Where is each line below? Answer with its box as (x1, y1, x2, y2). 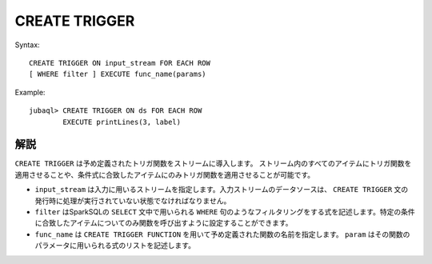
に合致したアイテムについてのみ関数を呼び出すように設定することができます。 (34, 218, 293, 228)
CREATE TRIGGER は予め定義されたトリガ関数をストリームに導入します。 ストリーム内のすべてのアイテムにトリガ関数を (14, 158, 412, 168)
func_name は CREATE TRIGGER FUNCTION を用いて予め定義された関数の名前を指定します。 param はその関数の (34, 229, 410, 239)
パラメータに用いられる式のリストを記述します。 (34, 241, 196, 250)
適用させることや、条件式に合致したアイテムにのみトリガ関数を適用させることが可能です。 (14, 170, 315, 179)
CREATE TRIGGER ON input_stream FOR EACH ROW (29, 58, 211, 67)
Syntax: (14, 40, 40, 50)
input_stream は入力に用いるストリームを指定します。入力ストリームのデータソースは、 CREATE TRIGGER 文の (34, 185, 409, 194)
